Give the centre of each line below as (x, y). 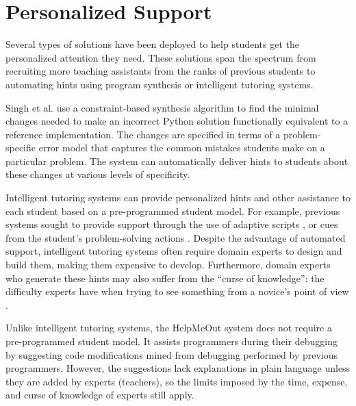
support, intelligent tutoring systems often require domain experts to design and (174, 251)
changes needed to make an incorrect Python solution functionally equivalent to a (177, 121)
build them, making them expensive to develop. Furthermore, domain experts (168, 265)
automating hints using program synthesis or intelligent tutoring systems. (160, 84)
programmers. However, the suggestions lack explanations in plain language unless (178, 368)
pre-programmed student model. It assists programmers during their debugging (171, 341)
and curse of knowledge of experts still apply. (100, 395)
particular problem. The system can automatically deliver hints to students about (177, 161)
